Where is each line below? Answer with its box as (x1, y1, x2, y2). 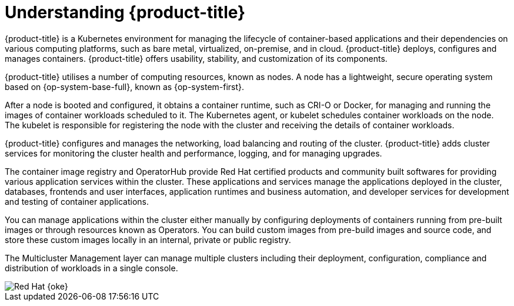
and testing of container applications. (5, 196, 149, 207)
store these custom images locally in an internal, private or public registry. (5, 234, 291, 245)
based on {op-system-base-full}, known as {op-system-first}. (5, 81, 245, 92)
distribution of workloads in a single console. (5, 262, 178, 273)
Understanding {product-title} (5, 2, 246, 22)
